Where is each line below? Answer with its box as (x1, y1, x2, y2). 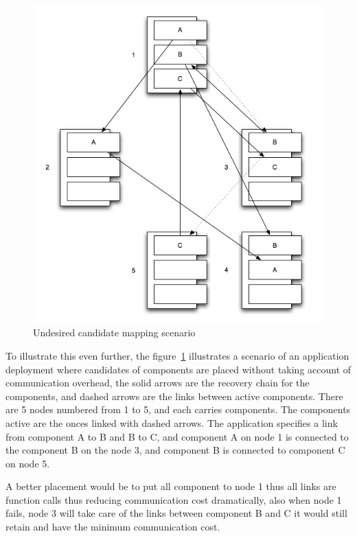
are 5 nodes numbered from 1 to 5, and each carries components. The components (5, 402, 351, 417)
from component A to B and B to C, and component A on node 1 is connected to (5, 429, 349, 443)
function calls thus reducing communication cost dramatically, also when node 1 (5, 492, 342, 506)
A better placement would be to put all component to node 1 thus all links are (5, 479, 336, 493)
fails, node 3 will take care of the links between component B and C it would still (5, 506, 347, 520)
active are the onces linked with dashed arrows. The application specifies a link (5, 415, 338, 430)
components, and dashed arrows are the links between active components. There (5, 388, 343, 403)
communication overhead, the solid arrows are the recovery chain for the (5, 375, 310, 390)
